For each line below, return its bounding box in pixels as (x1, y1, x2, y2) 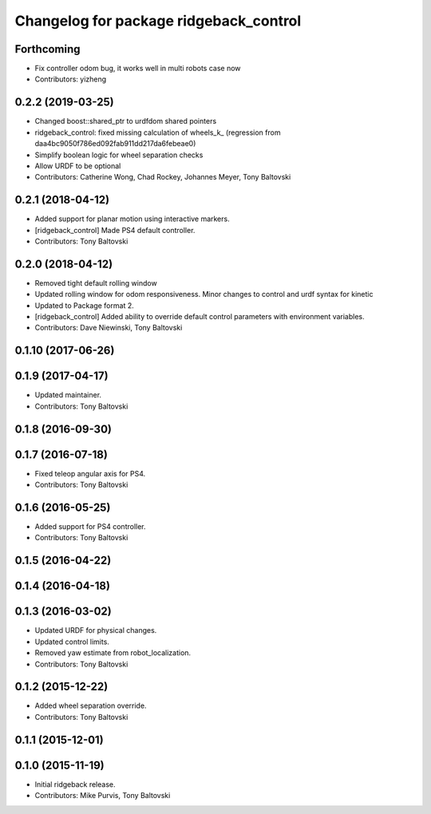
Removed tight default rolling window (34, 278, 157, 287)
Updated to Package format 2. (34, 300, 135, 310)
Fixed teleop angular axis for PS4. (34, 468, 146, 478)
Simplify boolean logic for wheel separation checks (34, 150, 204, 160)
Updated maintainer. (34, 390, 102, 400)
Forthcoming (14, 42, 81, 56)
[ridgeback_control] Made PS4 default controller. (34, 225, 196, 235)
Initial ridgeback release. (34, 779, 116, 789)
